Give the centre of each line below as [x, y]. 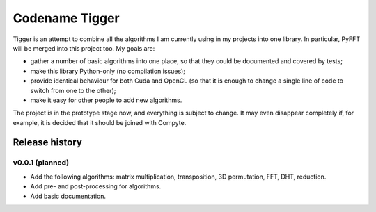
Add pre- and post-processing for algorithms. [96, 186]
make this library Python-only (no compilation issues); [108, 71]
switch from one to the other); [73, 90]
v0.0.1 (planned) [41, 163]
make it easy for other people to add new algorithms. [106, 100]
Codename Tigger [66, 18]
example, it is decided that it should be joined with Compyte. [100, 122]
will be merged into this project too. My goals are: [84, 48]
